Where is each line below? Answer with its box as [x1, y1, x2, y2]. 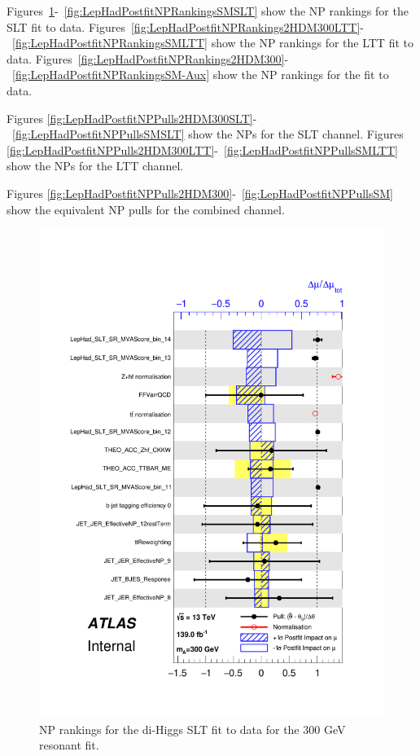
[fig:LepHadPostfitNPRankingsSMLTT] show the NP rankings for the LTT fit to [12, 34, 413, 51]
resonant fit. [39, 736, 99, 754]
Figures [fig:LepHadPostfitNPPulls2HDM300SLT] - [7, 109, 257, 126]
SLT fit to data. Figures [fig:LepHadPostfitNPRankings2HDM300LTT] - [7, 18, 365, 35]
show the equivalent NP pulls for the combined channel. [7, 200, 285, 218]
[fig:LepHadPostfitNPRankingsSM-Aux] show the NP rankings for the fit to [12, 66, 389, 83]
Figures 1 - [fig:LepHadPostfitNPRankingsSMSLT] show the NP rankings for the [7, 2, 409, 19]
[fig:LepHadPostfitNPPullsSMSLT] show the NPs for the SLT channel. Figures [12, 125, 404, 143]
